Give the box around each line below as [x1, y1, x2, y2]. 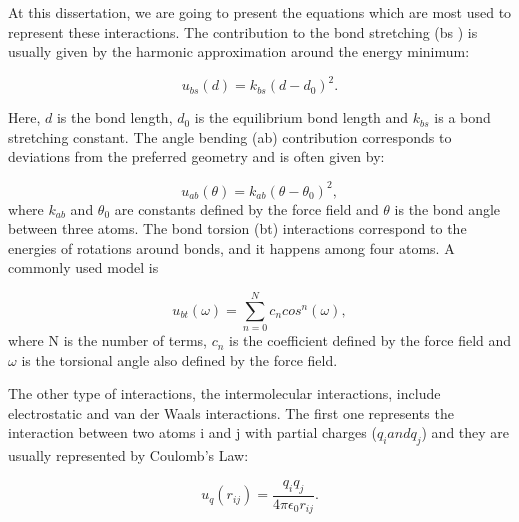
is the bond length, [56, 107, 173, 128]
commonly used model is [8, 257, 159, 278]
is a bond [434, 107, 491, 128]
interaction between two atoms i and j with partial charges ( [8, 422, 377, 443]
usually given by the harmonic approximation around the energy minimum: [8, 41, 470, 62]
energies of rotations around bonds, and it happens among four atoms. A [8, 237, 455, 258]
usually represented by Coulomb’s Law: [8, 445, 249, 466]
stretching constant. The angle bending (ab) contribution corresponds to [8, 126, 452, 147]
